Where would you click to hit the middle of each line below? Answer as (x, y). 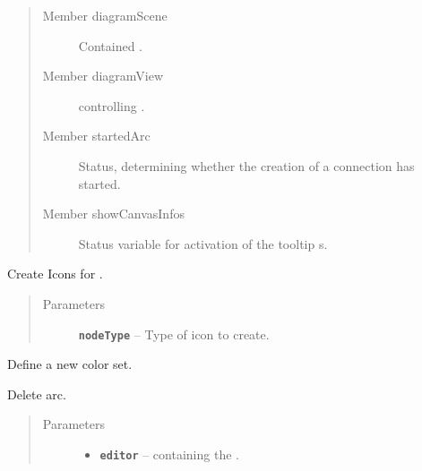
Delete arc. (37, 394)
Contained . (110, 45)
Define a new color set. (70, 364)
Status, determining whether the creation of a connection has (246, 165)
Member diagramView (103, 76)
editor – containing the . (169, 454)
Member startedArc (96, 136)
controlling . (112, 105)
